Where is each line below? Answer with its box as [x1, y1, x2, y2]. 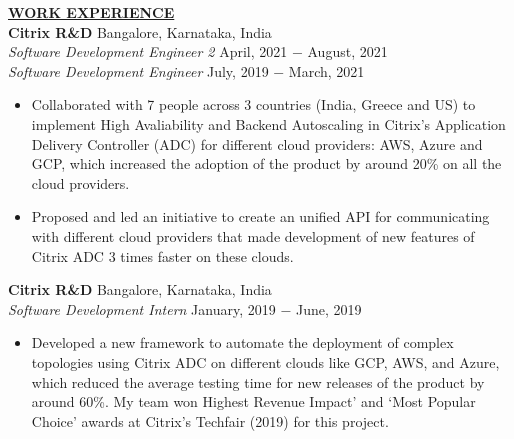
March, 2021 [288, 60, 365, 81]
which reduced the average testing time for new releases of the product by [31, 371, 485, 392]
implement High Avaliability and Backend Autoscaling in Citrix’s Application [31, 113, 506, 134]
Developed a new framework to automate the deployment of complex [31, 332, 454, 353]
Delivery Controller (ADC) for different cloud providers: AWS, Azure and [31, 133, 483, 154]
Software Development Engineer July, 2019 [8, 60, 269, 81]
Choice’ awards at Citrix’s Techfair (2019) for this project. [31, 410, 389, 431]
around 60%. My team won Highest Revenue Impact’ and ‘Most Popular [31, 391, 476, 412]
